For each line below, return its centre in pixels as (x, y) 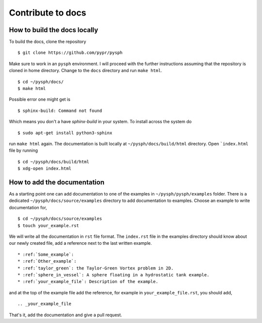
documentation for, (28, 207)
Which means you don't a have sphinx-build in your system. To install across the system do (100, 122)
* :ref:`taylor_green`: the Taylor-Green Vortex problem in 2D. (96, 268)
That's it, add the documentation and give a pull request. (65, 315)
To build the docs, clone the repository (48, 42)
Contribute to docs (48, 13)
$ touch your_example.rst (49, 225)
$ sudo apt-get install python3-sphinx (65, 133)
